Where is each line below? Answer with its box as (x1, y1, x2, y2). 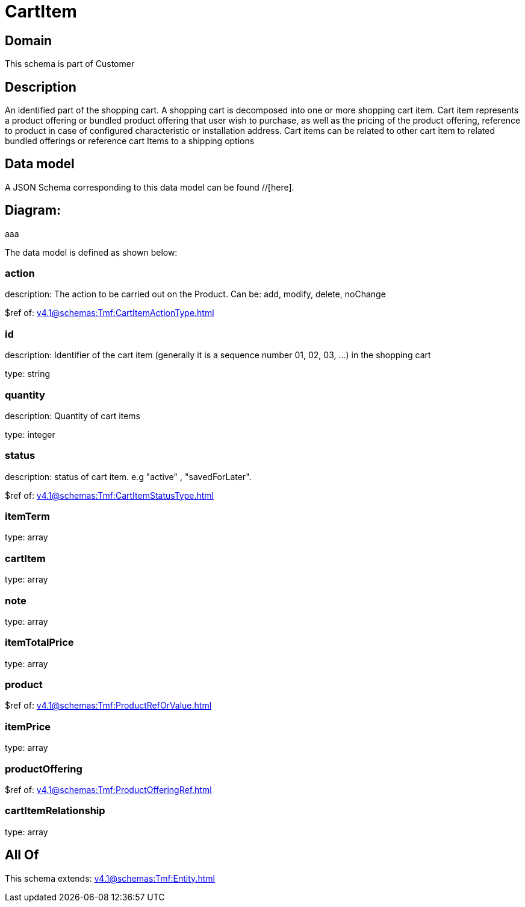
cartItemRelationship (5, 804, 105, 817)
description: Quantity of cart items (5, 410, 141, 421)
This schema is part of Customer (5, 58, 135, 69)
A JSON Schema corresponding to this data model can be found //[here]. (5, 182, 294, 192)
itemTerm (5, 510, 50, 523)
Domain (5, 33, 52, 48)
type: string (5, 368, 51, 379)
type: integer (5, 429, 55, 440)
